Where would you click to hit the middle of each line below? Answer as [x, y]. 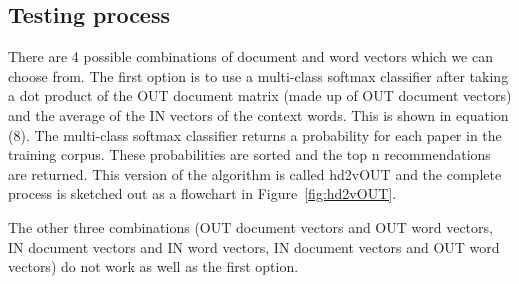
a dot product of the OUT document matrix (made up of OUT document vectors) [260, 95]
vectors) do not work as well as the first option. [153, 266]
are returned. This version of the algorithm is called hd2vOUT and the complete [255, 173]
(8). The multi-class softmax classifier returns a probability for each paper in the [255, 134]
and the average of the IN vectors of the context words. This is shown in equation [258, 114]
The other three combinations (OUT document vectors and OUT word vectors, [250, 226]
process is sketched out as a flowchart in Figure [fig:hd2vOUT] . [202, 193]
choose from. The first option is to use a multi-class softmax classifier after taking [258, 75]
